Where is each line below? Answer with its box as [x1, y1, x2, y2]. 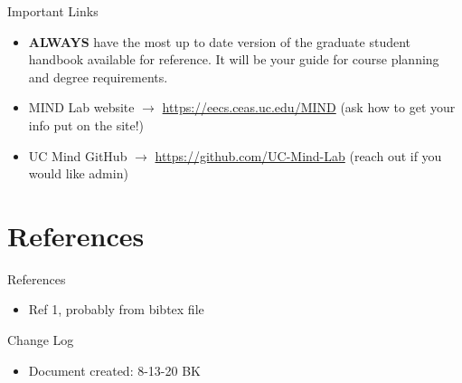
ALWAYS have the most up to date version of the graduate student [28, 32, 411, 51]
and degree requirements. [28, 67, 168, 86]
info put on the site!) [28, 115, 145, 134]
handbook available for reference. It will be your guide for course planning [28, 50, 439, 69]
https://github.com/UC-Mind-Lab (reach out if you [155, 146, 442, 165]
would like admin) [28, 164, 128, 183]
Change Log [7, 330, 74, 349]
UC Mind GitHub [28, 146, 127, 165]
